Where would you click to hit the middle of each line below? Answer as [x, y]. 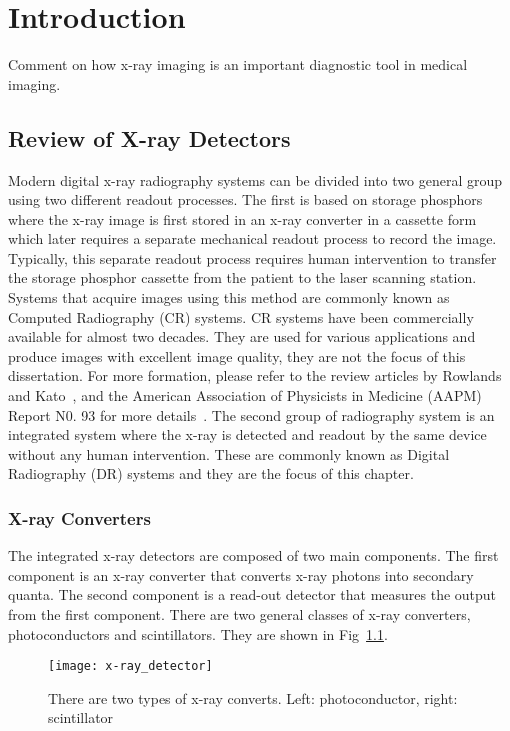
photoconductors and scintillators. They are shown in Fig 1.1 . [198, 633]
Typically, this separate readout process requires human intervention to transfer [252, 257]
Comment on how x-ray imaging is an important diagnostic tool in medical [238, 64]
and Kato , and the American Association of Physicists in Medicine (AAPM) [245, 395]
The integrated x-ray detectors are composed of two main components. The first [253, 555]
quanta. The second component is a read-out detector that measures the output [252, 594]
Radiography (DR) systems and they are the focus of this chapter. [211, 473]
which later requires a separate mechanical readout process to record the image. [252, 238]
